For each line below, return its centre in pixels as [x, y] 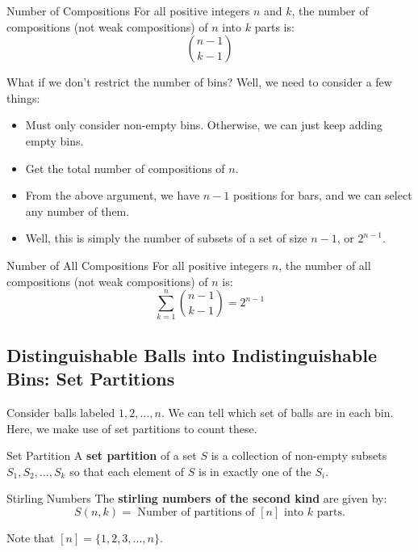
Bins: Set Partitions [91, 379]
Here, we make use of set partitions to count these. [132, 428]
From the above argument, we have [113, 195]
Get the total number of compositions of [125, 168]
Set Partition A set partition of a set [102, 455]
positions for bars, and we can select [322, 195]
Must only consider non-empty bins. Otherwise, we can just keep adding [204, 125]
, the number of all [325, 265]
